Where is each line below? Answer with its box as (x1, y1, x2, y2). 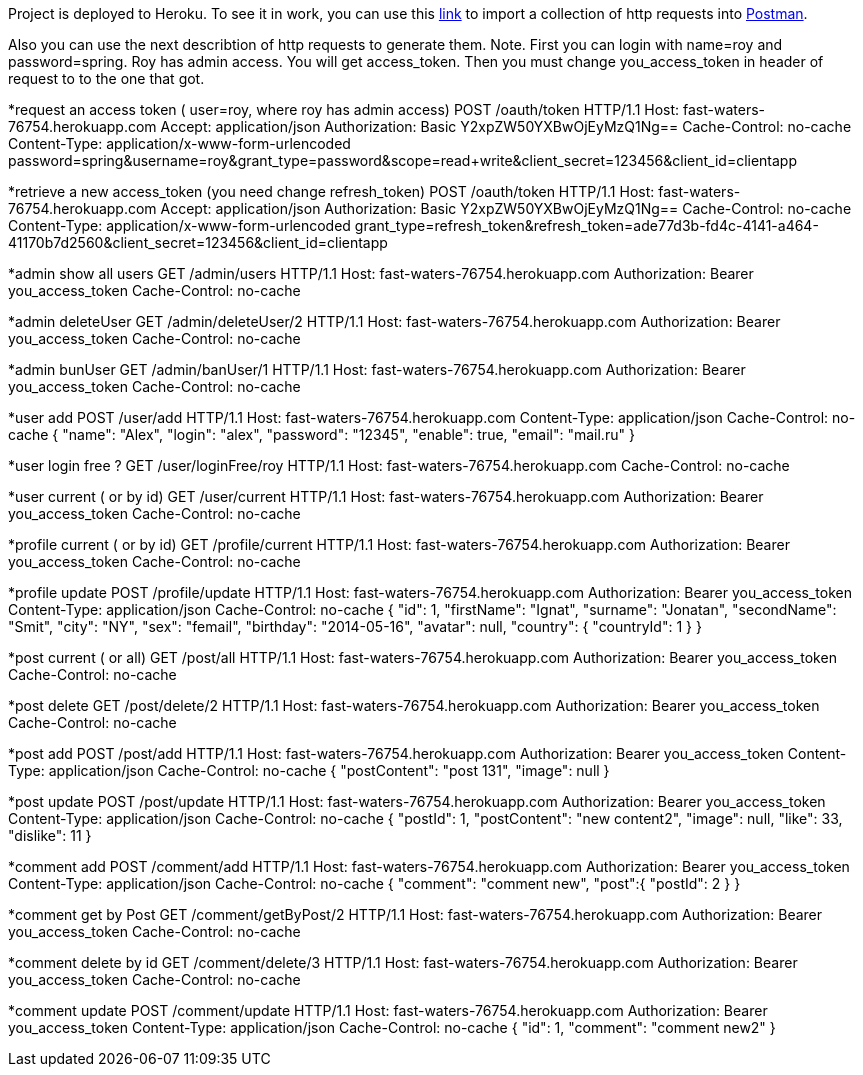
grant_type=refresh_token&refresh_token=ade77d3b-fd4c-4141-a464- (354, 217, 819, 234)
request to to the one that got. (8, 70, 205, 87)
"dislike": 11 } (8, 827, 92, 844)
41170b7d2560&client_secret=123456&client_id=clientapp (8, 234, 388, 251)
